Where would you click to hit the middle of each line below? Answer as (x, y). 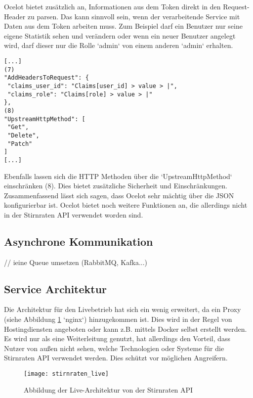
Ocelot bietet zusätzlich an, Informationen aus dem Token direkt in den (112, 6)
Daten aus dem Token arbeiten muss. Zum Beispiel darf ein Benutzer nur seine (123, 26)
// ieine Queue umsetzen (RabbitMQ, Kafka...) (76, 262)
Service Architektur (56, 288)
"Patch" (20, 144)
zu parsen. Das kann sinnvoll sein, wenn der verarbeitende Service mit (134, 16)
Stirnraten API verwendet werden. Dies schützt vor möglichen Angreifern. (116, 358)
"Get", (18, 127)
